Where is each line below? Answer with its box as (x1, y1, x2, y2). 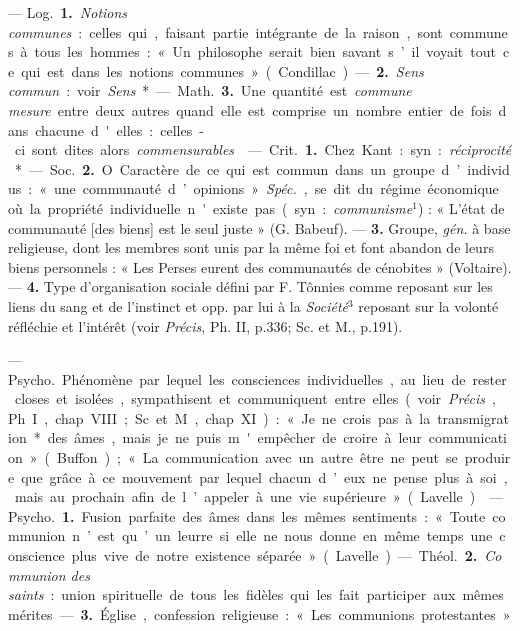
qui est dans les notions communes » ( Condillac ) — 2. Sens (21, 60, 424, 81)
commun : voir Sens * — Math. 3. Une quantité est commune (8, 80, 412, 101)
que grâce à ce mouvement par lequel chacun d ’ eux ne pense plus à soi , (21, 466, 508, 487)
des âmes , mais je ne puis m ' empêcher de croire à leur (47, 427, 422, 448)
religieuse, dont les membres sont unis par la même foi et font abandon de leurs (8, 237, 494, 258)
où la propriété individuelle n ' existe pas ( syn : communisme (8, 197, 413, 218)
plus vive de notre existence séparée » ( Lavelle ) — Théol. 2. (71, 545, 478, 566)
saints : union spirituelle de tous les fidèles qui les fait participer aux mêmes (8, 584, 504, 605)
